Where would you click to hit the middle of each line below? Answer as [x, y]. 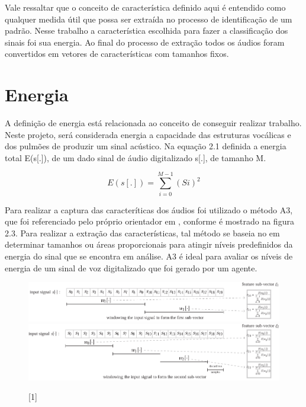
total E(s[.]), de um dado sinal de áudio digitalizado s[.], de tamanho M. [136, 157]
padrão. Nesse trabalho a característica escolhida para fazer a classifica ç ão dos [146, 31]
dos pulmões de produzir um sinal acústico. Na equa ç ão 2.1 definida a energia [146, 146]
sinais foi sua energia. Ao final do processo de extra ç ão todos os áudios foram [145, 42]
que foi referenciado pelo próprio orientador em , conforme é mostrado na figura [149, 221]
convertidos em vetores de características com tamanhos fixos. [117, 54]
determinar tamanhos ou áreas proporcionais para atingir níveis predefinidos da [149, 244]
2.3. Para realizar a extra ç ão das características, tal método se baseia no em [142, 233]
